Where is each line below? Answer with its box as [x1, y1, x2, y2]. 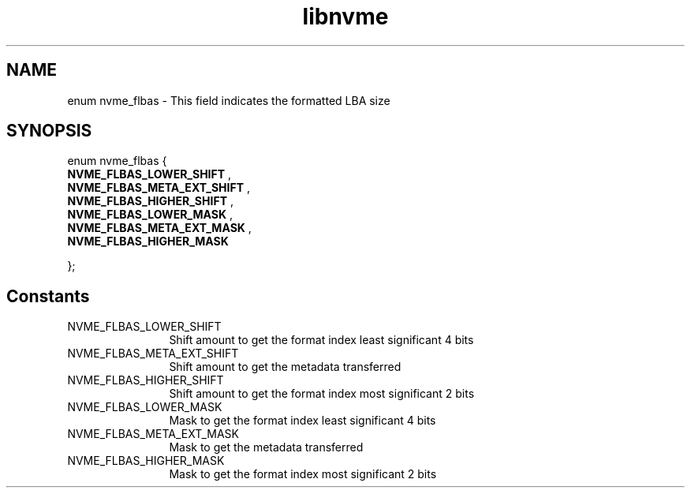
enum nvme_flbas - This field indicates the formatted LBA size [67, 93, 390, 107]
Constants [6, 286, 90, 306]
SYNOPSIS [6, 121, 92, 141]
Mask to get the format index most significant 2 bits [169, 467, 437, 481]
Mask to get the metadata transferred [169, 440, 364, 455]
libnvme [302, 3, 389, 30]
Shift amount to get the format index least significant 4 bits [169, 333, 474, 347]
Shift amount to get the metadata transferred [169, 360, 402, 374]
